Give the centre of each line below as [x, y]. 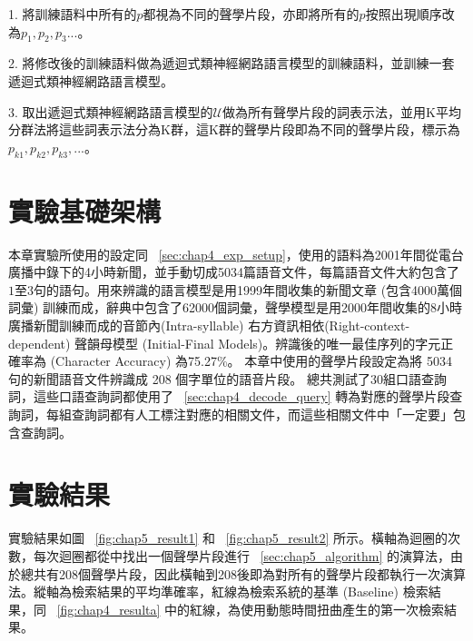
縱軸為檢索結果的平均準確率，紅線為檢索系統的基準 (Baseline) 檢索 [231, 592]
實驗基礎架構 [85, 210]
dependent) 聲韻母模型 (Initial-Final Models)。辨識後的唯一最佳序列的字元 [225, 343]
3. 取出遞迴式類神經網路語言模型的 [111, 111]
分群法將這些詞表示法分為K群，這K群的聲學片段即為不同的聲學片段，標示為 [234, 129]
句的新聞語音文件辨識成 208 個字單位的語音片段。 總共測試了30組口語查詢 [227, 378]
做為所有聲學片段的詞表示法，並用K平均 [341, 111]
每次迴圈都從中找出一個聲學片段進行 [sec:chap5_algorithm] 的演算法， [242, 555]
